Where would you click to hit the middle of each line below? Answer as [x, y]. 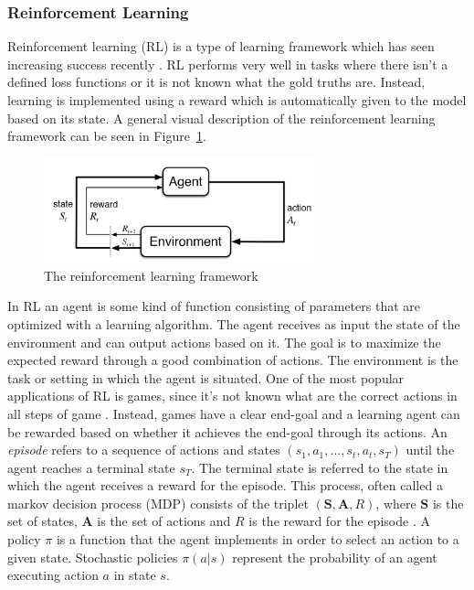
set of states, [42, 521]
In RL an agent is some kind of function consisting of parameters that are [214, 306]
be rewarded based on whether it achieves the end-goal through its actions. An [227, 431]
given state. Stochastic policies [93, 557]
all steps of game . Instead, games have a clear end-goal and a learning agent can [234, 413]
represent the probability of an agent [335, 557]
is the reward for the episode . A [339, 521]
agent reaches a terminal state [91, 467]
